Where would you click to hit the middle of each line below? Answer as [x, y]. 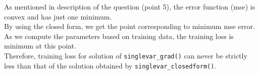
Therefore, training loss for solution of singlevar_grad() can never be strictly [126, 55]
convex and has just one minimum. [58, 16]
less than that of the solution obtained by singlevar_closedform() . [110, 65]
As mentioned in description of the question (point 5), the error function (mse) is [130, 6]
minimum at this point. [40, 46]
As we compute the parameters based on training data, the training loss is [119, 36]
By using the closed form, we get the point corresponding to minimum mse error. [129, 26]
